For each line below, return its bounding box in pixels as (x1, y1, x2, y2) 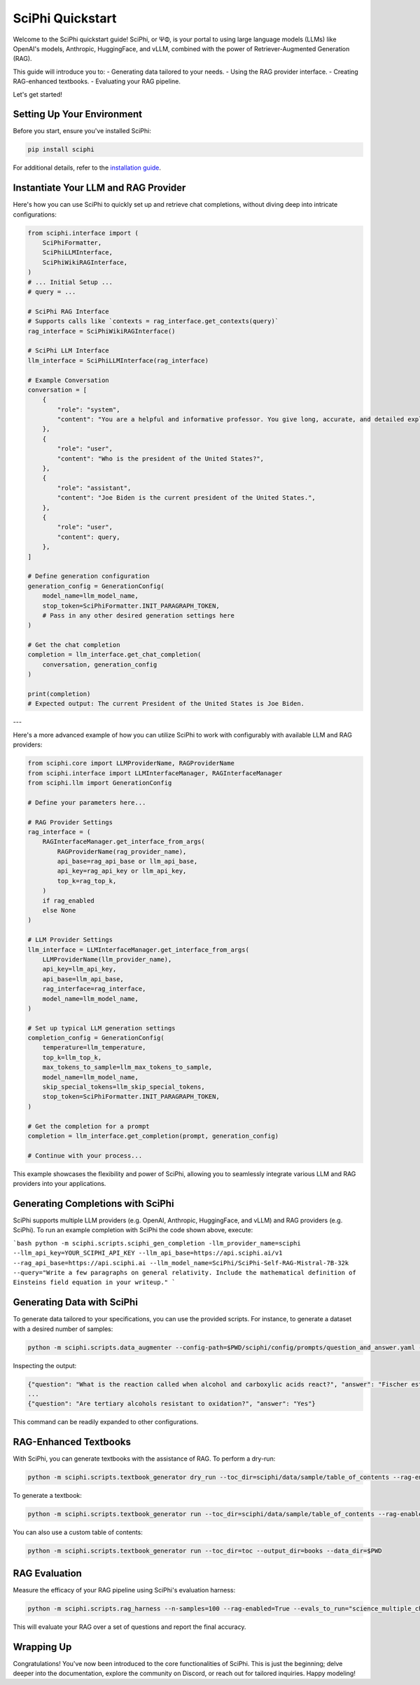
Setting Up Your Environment (13, 109, 143, 121)
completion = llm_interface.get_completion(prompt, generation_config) (27, 1132, 279, 1140)
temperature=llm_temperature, (42, 1044, 146, 1051)
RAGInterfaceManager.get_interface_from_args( (42, 838, 206, 846)
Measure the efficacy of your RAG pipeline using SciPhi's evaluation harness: (13, 1585, 236, 1594)
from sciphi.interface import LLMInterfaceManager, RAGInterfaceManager (27, 769, 283, 777)
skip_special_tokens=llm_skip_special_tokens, (42, 1083, 206, 1091)
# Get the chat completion (27, 641, 120, 649)
